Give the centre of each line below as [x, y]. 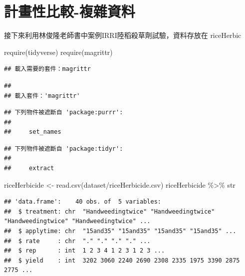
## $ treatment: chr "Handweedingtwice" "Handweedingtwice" [110, 211]
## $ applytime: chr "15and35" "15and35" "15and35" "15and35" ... [120, 231]
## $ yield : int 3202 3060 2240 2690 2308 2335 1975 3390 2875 [122, 260]
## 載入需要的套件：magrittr [47, 69]
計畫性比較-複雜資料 [70, 11]
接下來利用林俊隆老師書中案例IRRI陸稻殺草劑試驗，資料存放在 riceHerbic [123, 35]
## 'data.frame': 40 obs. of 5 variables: [83, 202]
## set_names [33, 132]
